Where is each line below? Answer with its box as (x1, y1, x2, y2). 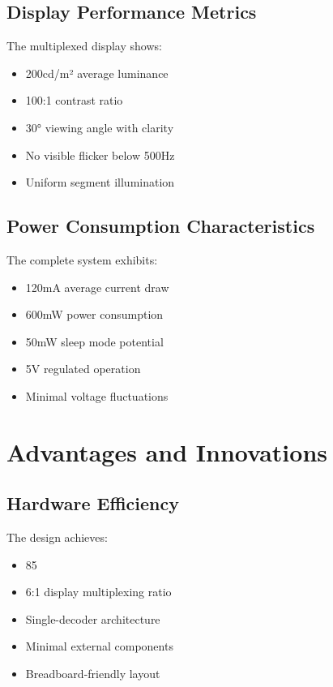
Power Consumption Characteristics (6, 213, 315, 238)
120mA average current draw (25, 278, 169, 295)
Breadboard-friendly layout (25, 665, 160, 682)
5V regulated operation (25, 360, 141, 377)
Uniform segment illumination (25, 174, 175, 191)
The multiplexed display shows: (6, 37, 162, 54)
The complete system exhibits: (6, 251, 158, 268)
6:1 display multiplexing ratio (25, 583, 172, 600)
